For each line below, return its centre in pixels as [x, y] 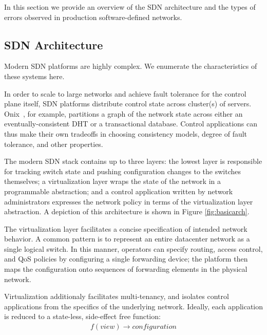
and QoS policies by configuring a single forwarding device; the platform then [126, 259]
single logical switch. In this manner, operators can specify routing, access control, [133, 248]
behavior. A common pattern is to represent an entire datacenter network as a [127, 239]
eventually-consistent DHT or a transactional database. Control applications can [131, 124]
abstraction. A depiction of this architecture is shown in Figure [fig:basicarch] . [127, 211]
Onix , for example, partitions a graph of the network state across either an [123, 113]
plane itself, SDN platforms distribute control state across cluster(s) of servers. [128, 104]
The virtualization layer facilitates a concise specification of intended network [126, 228]
